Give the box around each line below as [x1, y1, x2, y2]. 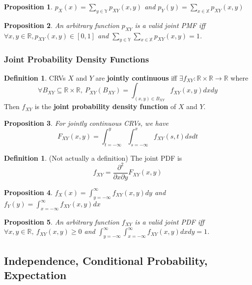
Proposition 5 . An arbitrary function [4, 216, 119, 227]
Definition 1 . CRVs [4, 72, 66, 83]
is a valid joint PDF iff [135, 216, 204, 227]
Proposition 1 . [4, 1, 53, 11]
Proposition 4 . [4, 187, 53, 197]
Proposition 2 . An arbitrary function [4, 20, 119, 30]
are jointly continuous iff [95, 72, 177, 83]
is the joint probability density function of [34, 101, 176, 112]
